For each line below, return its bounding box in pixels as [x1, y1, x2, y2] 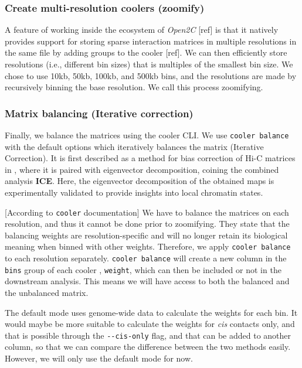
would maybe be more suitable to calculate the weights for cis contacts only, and [5, 318, 295, 330]
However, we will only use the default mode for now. [5, 352, 193, 364]
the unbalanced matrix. [5, 287, 89, 299]
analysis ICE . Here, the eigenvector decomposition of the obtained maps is [5, 175, 274, 187]
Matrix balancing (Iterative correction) [5, 105, 194, 120]
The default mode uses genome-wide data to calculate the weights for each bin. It [5, 306, 298, 318]
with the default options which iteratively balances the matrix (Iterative [5, 140, 264, 152]
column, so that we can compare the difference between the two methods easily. [5, 340, 291, 353]
